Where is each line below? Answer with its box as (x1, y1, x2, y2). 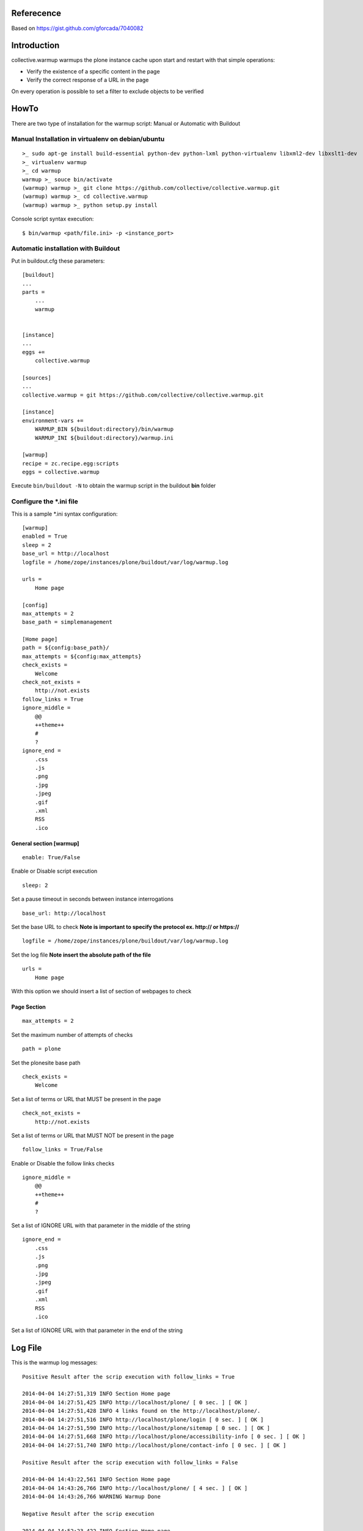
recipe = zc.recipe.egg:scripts (22, 460, 119, 467)
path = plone (22, 1045, 61, 1053)
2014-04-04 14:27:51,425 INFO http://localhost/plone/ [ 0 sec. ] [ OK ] (22, 1399, 248, 1405)
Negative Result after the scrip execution (22, 1510, 155, 1517)
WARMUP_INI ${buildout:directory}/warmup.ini (34, 434, 174, 441)
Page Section (11, 1003, 46, 1010)
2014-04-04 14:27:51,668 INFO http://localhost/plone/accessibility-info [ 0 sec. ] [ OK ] (22, 1433, 306, 1440)
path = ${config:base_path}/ (22, 644, 109, 652)
